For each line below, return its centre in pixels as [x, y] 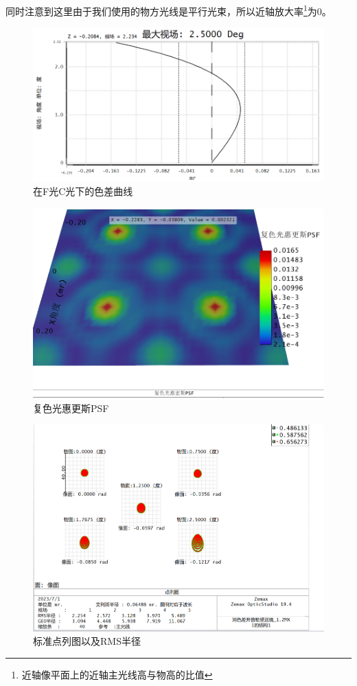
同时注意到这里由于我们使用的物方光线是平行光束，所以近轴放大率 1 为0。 [169, 10]
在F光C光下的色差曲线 [83, 191]
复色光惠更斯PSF [71, 408]
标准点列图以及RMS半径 [87, 641]
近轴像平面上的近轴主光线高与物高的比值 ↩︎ [117, 674]
